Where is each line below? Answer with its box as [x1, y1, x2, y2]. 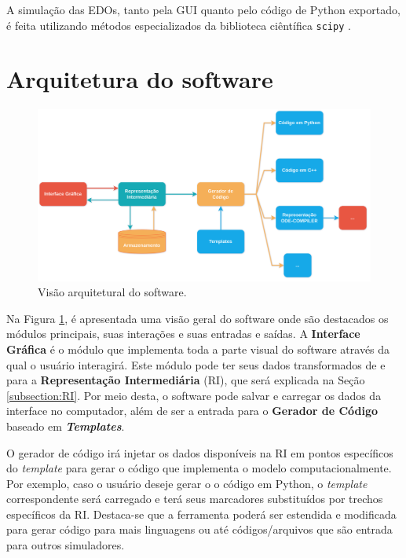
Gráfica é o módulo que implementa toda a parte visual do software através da [6, 340, 390, 357]
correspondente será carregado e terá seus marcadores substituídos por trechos [6, 490, 383, 507]
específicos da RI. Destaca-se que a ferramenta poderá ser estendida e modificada [6, 505, 397, 522]
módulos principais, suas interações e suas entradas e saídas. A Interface [6, 325, 360, 342]
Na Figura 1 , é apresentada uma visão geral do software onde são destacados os [6, 310, 389, 326]
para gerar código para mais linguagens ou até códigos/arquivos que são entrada [6, 521, 393, 538]
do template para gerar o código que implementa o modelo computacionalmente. [6, 460, 392, 476]
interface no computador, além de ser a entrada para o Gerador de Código [6, 402, 379, 419]
